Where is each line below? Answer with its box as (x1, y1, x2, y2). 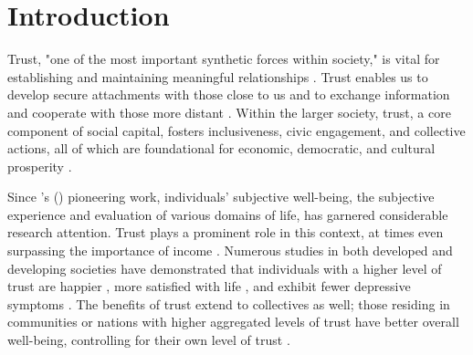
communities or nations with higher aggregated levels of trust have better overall (7, 312, 459, 331)
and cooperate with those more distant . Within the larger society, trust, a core (7, 102, 451, 121)
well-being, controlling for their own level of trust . (7, 330, 290, 350)
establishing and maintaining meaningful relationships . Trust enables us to (7, 67, 428, 86)
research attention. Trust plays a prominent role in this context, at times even (7, 223, 444, 242)
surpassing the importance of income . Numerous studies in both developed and (7, 241, 453, 260)
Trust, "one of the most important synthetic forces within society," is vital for (7, 49, 440, 68)
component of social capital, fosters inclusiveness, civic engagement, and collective (7, 120, 466, 140)
